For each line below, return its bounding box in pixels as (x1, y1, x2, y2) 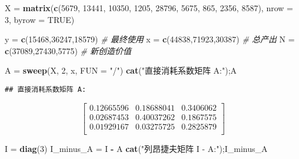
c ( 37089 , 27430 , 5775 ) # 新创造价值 (5, 44, 131, 57)
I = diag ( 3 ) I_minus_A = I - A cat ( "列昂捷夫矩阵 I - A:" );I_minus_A (5, 142, 268, 154)
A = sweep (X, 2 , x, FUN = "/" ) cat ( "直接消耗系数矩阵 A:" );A (5, 64, 237, 77)
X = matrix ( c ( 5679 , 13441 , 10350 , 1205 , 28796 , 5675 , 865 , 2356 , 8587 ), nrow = (5, 2, 293, 14)
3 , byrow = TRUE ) (5, 13, 75, 25)
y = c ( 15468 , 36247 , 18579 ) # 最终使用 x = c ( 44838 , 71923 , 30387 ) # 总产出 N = (5, 33, 295, 45)
